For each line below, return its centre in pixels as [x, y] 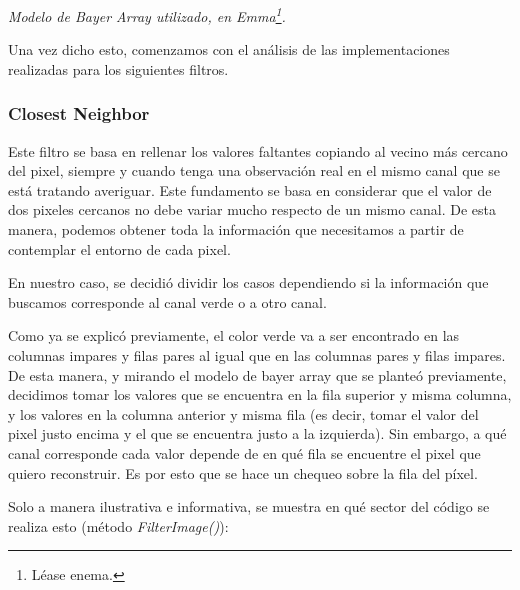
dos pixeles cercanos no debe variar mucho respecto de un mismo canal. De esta [252, 209]
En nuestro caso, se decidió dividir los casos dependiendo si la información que [248, 282]
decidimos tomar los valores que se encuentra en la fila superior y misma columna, [260, 394]
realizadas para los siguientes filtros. [118, 68]
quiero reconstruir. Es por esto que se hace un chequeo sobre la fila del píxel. [243, 472]
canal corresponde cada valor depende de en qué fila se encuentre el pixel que [244, 452]
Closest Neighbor [79, 113]
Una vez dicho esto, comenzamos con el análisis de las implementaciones [229, 49]
